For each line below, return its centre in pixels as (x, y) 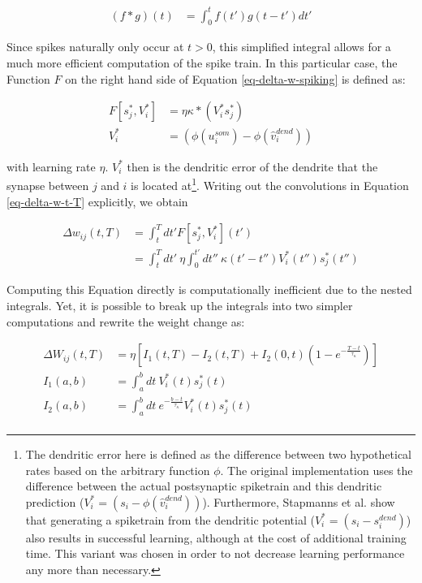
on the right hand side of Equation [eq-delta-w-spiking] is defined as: (235, 78)
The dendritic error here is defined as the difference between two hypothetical (218, 453)
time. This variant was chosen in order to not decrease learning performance (215, 553)
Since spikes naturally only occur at (95, 47)
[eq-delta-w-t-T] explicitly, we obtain (97, 201)
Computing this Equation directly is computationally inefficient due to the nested (209, 289)
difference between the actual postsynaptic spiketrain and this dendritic (204, 486)
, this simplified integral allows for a (301, 47)
